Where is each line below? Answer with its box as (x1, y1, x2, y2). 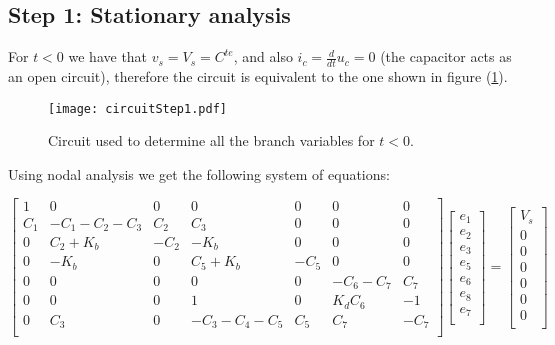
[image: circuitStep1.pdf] (48, 101, 227, 116)
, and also (233, 46, 293, 67)
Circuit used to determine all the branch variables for (48, 130, 375, 151)
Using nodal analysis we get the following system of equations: (8, 163, 390, 184)
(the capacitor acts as (380, 46, 512, 67)
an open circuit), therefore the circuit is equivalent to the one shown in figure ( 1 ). (8, 66, 508, 87)
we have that (68, 46, 148, 67)
